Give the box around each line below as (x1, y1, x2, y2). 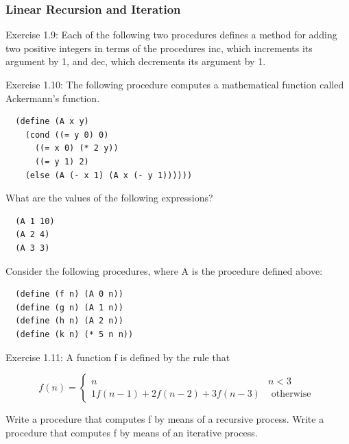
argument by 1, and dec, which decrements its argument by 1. (5, 54, 266, 69)
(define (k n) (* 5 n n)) (15, 329, 134, 339)
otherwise (271, 388, 311, 399)
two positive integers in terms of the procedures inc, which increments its (5, 40, 313, 55)
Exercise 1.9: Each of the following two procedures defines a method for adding (5, 27, 337, 42)
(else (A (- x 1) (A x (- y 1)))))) (25, 170, 193, 180)
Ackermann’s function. (5, 90, 100, 105)
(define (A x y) (15, 116, 89, 127)
